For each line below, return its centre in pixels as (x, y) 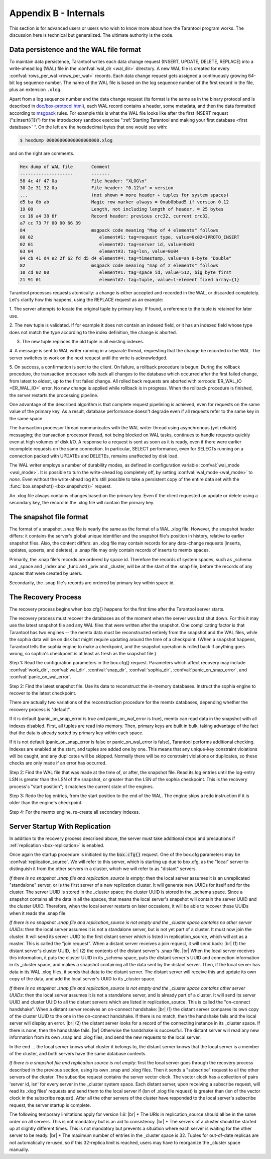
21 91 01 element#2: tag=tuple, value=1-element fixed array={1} (130, 280)
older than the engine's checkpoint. (46, 803)
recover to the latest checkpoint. (43, 693)
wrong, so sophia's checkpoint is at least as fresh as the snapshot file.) (83, 653)
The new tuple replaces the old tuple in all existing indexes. (83, 341)
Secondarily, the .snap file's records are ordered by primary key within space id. (92, 583)
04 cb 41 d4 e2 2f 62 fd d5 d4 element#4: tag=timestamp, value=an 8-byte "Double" (126, 258)
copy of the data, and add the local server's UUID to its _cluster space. (82, 979)
